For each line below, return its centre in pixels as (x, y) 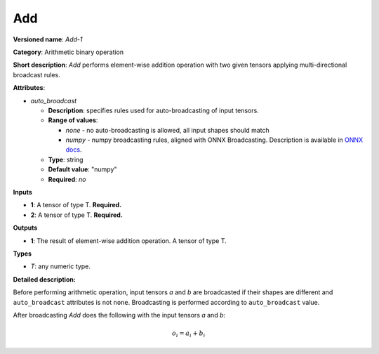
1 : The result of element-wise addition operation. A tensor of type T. (129, 241)
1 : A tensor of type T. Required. (76, 205)
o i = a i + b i (189, 334)
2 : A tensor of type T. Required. (77, 215)
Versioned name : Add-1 (48, 39)
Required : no (67, 179)
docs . (74, 150)
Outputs (25, 228)
